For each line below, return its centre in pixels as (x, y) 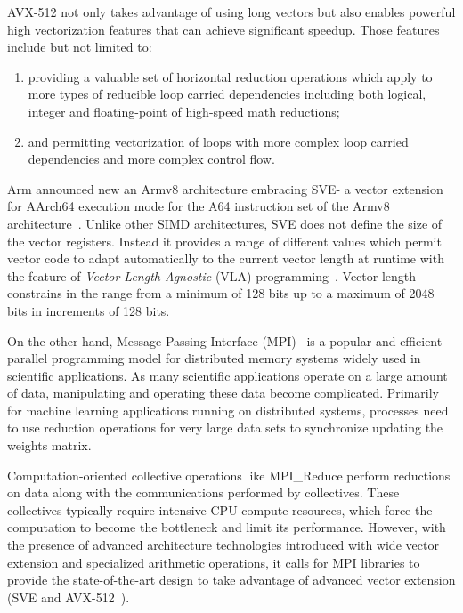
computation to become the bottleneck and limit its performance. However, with (227, 527)
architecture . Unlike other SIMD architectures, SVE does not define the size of (225, 223)
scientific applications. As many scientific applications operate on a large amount (227, 375)
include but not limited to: (80, 47)
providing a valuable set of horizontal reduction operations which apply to (230, 76)
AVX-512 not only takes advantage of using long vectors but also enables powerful (231, 12)
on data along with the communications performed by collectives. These (203, 492)
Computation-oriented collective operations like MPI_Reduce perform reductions (229, 475)
